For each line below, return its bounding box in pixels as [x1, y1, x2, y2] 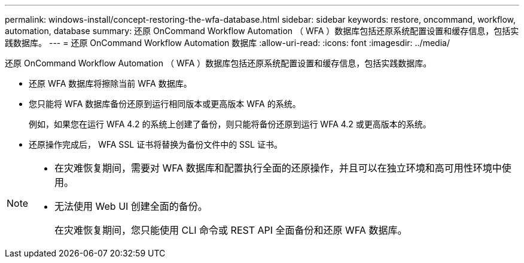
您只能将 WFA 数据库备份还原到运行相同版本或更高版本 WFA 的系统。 [29, 99, 301, 109]
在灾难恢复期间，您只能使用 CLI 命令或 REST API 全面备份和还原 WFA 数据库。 [54, 224, 407, 236]
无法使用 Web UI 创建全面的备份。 [54, 200, 208, 212]
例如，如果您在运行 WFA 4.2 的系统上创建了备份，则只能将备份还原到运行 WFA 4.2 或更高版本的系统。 [29, 119, 431, 129]
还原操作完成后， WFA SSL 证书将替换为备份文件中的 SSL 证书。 [29, 139, 282, 149]
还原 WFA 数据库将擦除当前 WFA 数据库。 [29, 78, 192, 88]
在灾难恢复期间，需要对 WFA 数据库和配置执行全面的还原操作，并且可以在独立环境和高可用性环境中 [54, 162, 502, 174]
